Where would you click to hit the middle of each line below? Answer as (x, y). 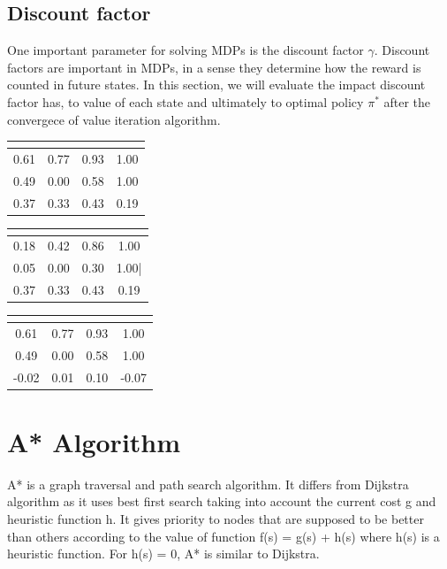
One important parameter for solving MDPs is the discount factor (186, 50)
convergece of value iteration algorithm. (114, 119)
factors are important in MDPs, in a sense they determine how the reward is (214, 67)
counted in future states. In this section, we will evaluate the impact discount (216, 85)
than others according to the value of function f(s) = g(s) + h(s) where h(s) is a (223, 536)
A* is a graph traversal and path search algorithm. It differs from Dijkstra (208, 484)
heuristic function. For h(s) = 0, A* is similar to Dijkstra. (163, 554)
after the (407, 101)
